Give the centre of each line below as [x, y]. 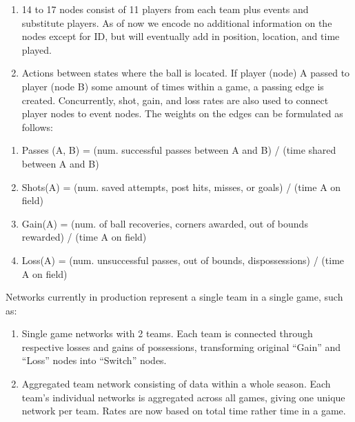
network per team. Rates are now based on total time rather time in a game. [184, 411]
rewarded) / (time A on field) [84, 237]
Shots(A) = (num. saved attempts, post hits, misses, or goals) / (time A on [181, 187]
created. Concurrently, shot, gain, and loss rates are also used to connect [175, 100]
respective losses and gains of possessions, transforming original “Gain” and [181, 346]
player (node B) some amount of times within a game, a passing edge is [173, 86]
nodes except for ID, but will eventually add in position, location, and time [181, 36]
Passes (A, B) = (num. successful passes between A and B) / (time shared [179, 150]
